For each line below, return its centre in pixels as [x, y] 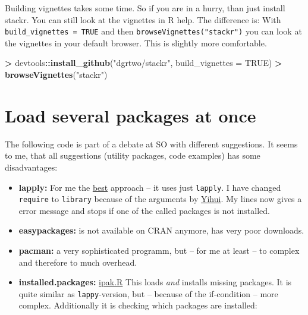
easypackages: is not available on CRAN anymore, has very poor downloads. [161, 230]
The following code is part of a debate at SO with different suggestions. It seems [151, 144]
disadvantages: [31, 167]
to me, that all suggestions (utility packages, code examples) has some [133, 155]
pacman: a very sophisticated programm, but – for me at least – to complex [159, 251]
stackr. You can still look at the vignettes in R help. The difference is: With [143, 19]
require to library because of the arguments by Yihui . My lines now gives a [160, 199]
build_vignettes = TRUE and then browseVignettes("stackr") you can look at [153, 31]
